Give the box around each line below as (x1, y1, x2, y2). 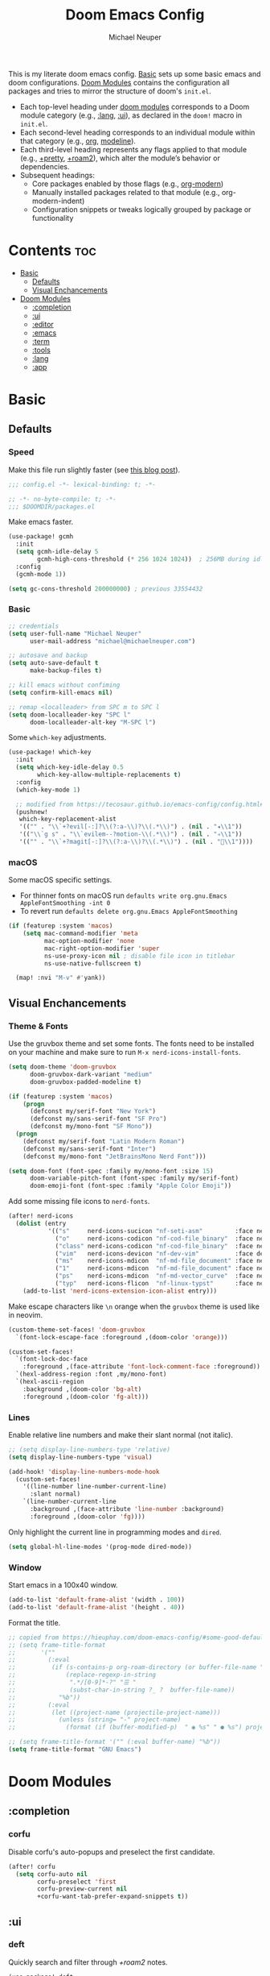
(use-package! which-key (8, 748, 92, 757)
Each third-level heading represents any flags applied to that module (19, 144, 247, 154)
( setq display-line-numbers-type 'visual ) (8, 1453, 153, 1461)
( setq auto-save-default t (8, 659, 99, 667)
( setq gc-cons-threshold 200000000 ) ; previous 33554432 (8, 584, 203, 593)
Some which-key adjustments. (8, 733, 107, 742)
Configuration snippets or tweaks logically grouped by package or (31, 204, 252, 214)
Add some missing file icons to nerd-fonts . (8, 1197, 150, 1206)
